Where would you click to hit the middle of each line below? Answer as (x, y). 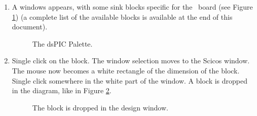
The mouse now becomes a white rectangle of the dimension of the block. (126, 70)
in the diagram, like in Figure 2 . (62, 90)
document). (30, 27)
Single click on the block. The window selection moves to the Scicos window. (131, 61)
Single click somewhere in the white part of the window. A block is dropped (130, 80)
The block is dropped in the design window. (100, 107)
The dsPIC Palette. (62, 43)
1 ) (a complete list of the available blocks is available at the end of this (122, 16)
